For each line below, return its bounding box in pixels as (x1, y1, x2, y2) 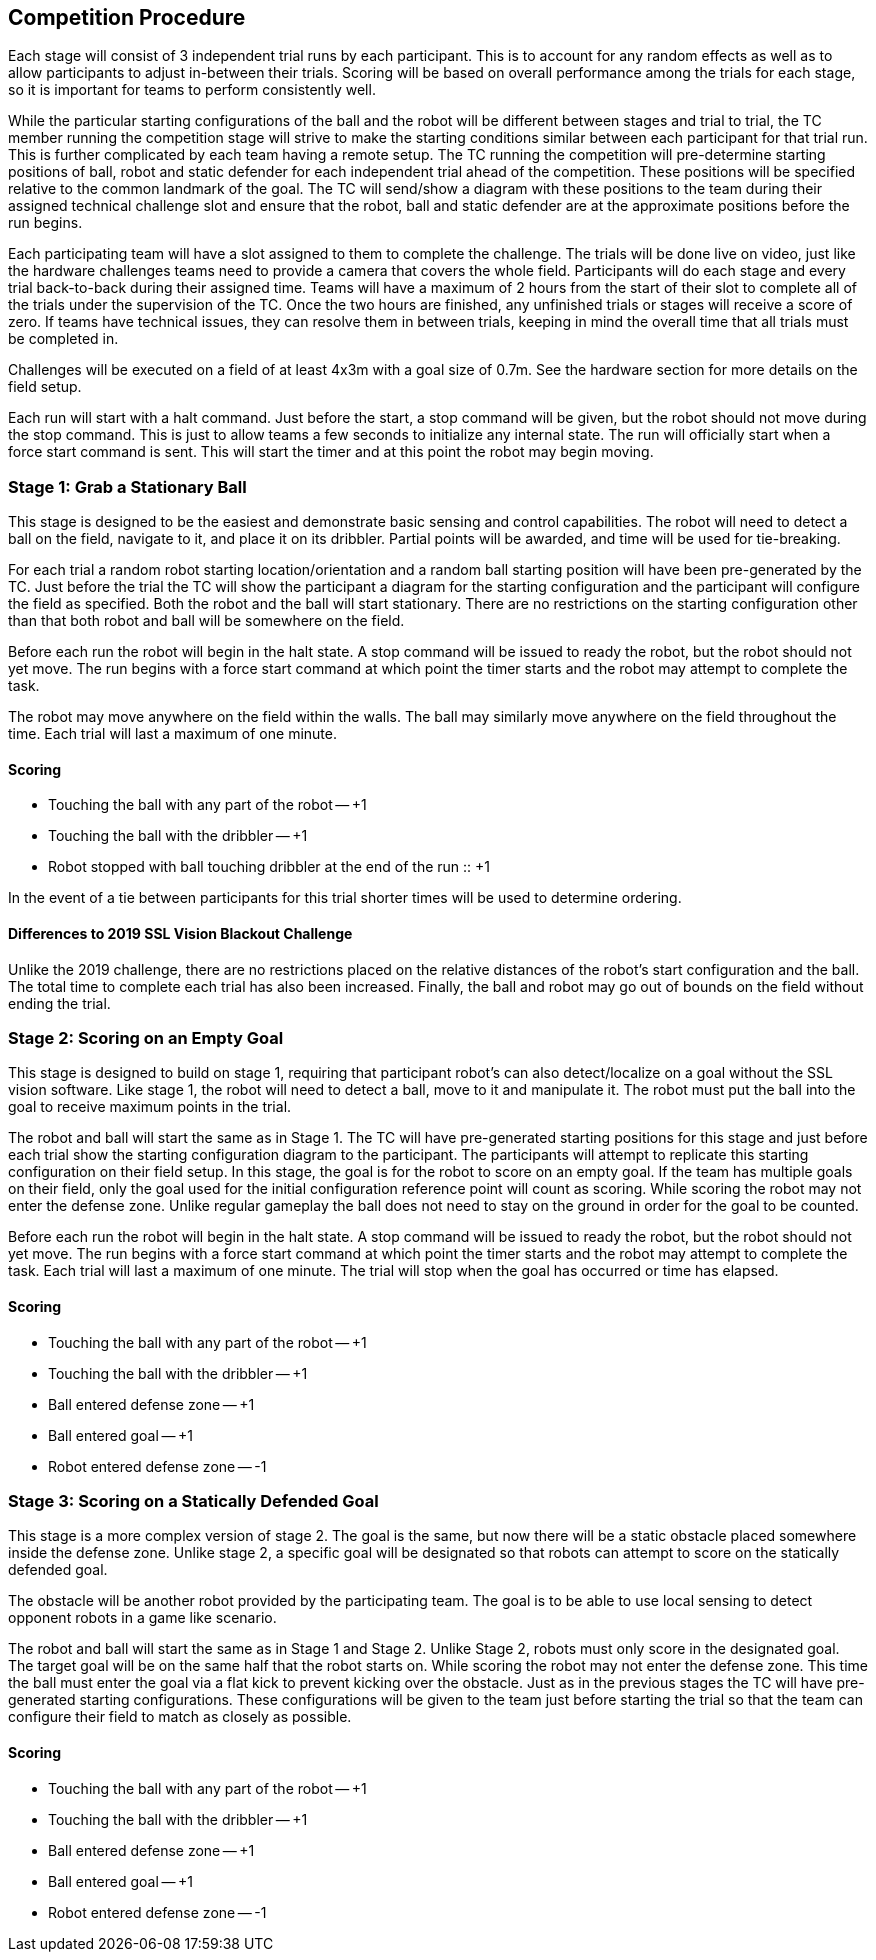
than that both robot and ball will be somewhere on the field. (8, 612, 405, 630)
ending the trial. (8, 994, 111, 1012)
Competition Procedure (8, 5, 246, 30)
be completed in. (8, 330, 119, 348)
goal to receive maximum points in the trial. (8, 1098, 292, 1116)
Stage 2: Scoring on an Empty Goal (8, 1027, 284, 1048)
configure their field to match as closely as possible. (8, 1708, 352, 1726)
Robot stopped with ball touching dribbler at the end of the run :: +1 (48, 858, 490, 876)
